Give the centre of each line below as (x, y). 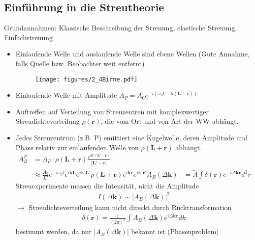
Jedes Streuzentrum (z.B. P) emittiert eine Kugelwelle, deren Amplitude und (132, 138)
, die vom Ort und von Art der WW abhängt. (170, 121)
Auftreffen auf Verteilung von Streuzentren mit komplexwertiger (112, 111)
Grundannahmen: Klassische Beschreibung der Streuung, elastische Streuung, (121, 28)
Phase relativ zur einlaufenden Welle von (77, 147)
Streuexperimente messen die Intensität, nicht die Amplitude (107, 185)
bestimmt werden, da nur (53, 231)
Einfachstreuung (29, 37)
